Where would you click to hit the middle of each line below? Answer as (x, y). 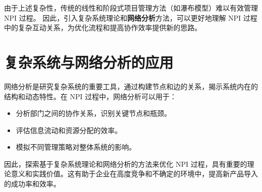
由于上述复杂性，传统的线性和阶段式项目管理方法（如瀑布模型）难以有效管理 (131, 8)
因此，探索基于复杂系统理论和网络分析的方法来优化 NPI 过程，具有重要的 (126, 164)
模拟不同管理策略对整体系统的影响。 (76, 147)
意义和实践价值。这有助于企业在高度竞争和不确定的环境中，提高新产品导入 (134, 174)
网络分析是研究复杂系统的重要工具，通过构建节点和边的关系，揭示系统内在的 (131, 86)
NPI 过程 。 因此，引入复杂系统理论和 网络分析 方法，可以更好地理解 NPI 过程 (131, 17)
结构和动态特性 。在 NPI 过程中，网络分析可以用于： (90, 96)
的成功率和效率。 (32, 184)
